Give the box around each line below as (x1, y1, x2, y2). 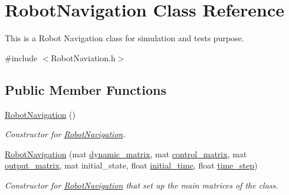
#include (5, 51, 38, 64)
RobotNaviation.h (51, 51, 116, 64)
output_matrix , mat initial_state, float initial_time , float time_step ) (5, 159, 258, 171)
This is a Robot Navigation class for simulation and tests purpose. (5, 32, 244, 44)
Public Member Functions (5, 80, 166, 98)
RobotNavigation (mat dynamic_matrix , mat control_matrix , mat (5, 147, 247, 160)
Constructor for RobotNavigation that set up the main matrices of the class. (5, 179, 278, 191)
